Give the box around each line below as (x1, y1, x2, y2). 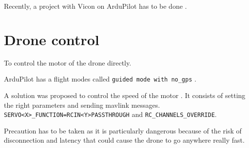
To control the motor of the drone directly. (4, 57, 132, 67)
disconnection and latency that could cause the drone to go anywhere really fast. (4, 135, 245, 145)
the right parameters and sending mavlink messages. (4, 99, 160, 110)
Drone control (4, 29, 99, 49)
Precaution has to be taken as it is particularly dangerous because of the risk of (4, 125, 242, 135)
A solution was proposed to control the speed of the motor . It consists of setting (4, 90, 246, 100)
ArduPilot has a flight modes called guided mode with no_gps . (4, 74, 196, 84)
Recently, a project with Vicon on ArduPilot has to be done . (4, 1, 187, 11)
